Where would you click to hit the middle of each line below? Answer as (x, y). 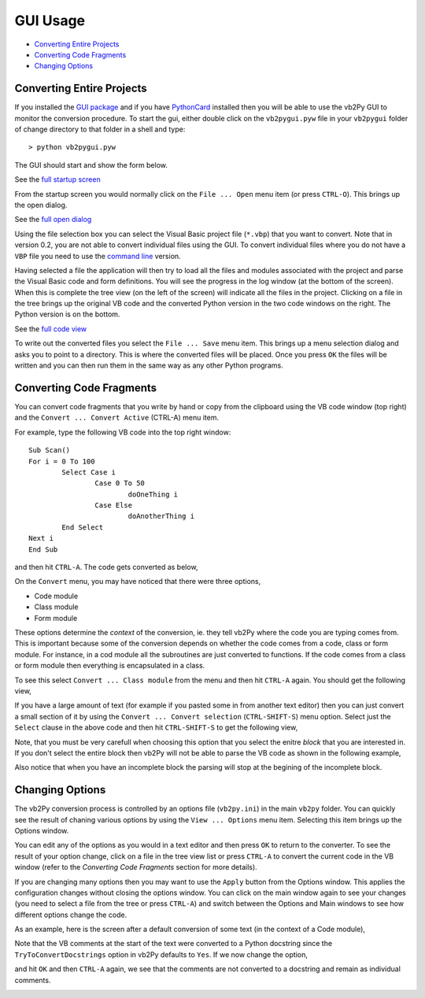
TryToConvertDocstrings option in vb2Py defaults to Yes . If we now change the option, (161, 954)
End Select (83, 527)
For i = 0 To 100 (62, 461)
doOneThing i (153, 494)
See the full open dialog (53, 220)
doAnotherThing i (161, 516)
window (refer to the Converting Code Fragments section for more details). (136, 867)
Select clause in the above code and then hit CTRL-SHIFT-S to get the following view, (156, 727)
